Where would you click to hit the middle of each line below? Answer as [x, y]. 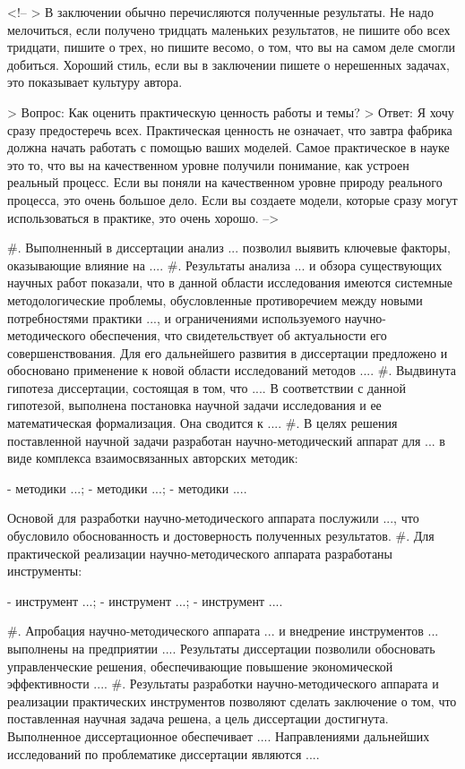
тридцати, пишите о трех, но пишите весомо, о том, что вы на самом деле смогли [231, 47]
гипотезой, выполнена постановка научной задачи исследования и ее [194, 405]
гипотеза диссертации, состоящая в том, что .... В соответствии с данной [207, 387]
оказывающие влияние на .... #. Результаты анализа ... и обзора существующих [225, 265]
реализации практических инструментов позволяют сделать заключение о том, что [232, 701]
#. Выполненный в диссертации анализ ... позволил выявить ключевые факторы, [229, 248]
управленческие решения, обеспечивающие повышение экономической [200, 666]
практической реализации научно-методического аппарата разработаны [200, 553]
